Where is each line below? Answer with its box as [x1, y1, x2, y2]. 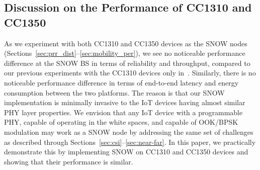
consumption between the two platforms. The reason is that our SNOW [4, 87, 225, 98]
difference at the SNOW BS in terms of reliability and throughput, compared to [4, 57, 250, 68]
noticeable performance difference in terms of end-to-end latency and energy [4, 77, 239, 88]
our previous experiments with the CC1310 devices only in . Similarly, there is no [4, 67, 256, 78]
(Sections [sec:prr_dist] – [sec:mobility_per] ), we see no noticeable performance [4, 48, 245, 58]
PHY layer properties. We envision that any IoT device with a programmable [4, 107, 243, 117]
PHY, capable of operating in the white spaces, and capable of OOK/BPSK [4, 117, 238, 127]
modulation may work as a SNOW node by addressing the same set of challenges [4, 126, 253, 137]
